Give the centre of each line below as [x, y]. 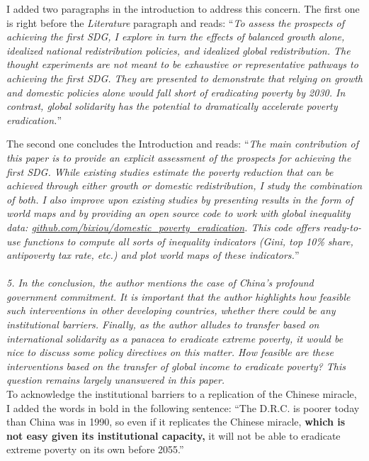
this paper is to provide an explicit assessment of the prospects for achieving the [179, 157]
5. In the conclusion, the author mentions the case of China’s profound [160, 283]
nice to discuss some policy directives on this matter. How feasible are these [170, 352]
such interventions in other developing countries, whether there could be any [171, 310]
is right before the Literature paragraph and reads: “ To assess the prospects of [176, 22]
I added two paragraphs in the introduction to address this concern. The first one [183, 9]
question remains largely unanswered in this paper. [116, 380]
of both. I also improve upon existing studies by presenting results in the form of [180, 199]
